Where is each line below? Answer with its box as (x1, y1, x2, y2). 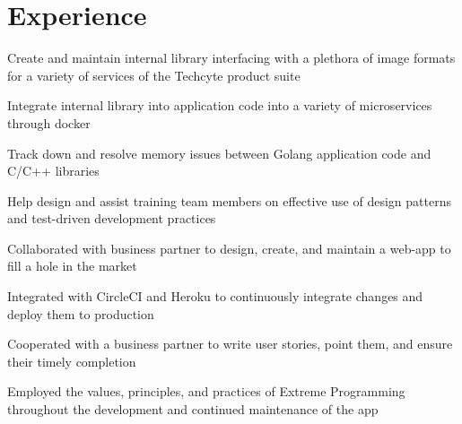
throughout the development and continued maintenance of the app (7, 400, 379, 419)
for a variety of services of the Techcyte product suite (7, 65, 301, 84)
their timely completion (7, 351, 136, 370)
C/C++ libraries (7, 161, 100, 180)
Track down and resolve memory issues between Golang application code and (7, 143, 431, 162)
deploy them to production (7, 304, 154, 323)
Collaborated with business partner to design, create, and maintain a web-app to (7, 238, 451, 257)
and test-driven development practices (7, 209, 216, 228)
